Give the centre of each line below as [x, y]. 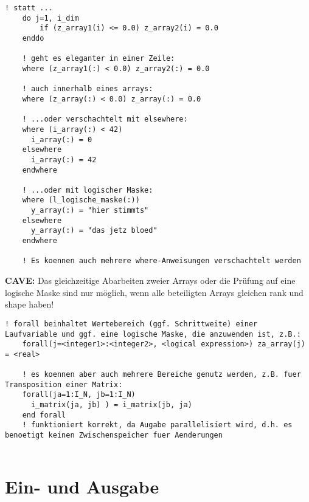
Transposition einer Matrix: [64, 384]
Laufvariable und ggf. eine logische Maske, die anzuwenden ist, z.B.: [153, 334]
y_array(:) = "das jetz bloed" [94, 231]
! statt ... [29, 8]
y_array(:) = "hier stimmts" [90, 211]
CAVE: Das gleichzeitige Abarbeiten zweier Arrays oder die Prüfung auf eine [150, 280]
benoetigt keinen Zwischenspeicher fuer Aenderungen [114, 435]
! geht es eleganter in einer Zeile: [99, 59]
